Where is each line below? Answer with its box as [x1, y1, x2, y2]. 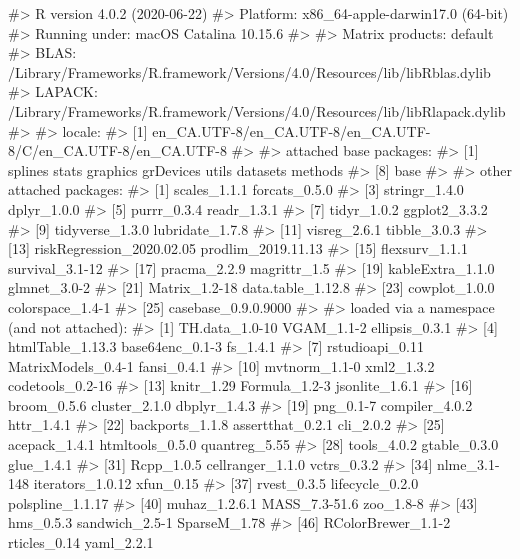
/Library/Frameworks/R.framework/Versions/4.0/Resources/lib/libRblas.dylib [8, 61, 491, 82]
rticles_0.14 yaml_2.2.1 [8, 532, 154, 553]
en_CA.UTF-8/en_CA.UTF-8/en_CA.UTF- [152, 120, 431, 141]
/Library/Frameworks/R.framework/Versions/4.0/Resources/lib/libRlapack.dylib [8, 100, 506, 121]
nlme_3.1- [436, 453, 500, 474]
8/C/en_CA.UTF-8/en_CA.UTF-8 [8, 140, 227, 161]
